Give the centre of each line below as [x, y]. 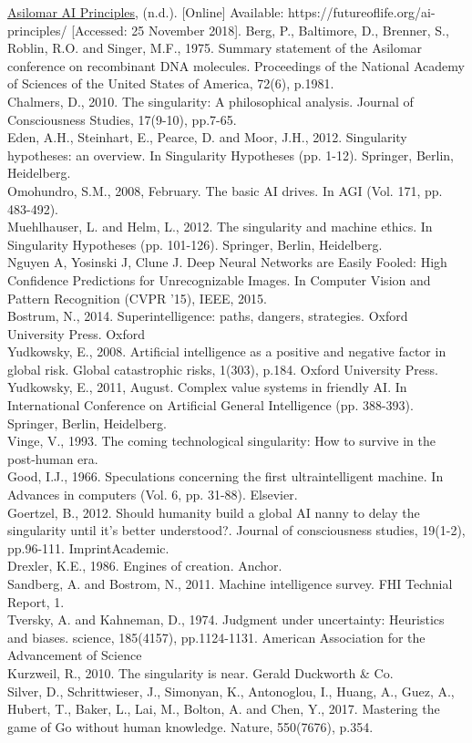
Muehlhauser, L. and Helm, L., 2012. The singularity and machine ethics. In [220, 227]
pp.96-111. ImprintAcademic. [88, 547]
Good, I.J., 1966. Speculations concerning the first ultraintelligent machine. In [226, 476]
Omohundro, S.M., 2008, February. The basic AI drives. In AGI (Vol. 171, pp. [225, 190]
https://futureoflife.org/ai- [362, 12]
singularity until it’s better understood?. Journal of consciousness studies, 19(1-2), [236, 530]
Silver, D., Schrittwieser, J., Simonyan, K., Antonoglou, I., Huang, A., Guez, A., [231, 691]
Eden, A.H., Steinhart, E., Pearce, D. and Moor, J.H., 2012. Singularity [207, 137]
